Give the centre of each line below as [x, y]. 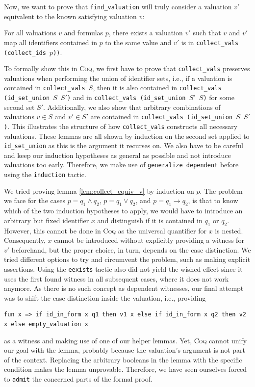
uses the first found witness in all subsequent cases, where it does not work [116, 278]
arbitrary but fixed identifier [47, 220]
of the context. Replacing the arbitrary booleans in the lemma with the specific [123, 359]
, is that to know [213, 200]
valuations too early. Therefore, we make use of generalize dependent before [121, 165]
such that [207, 33]
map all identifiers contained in [51, 42]
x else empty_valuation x [46, 324]
